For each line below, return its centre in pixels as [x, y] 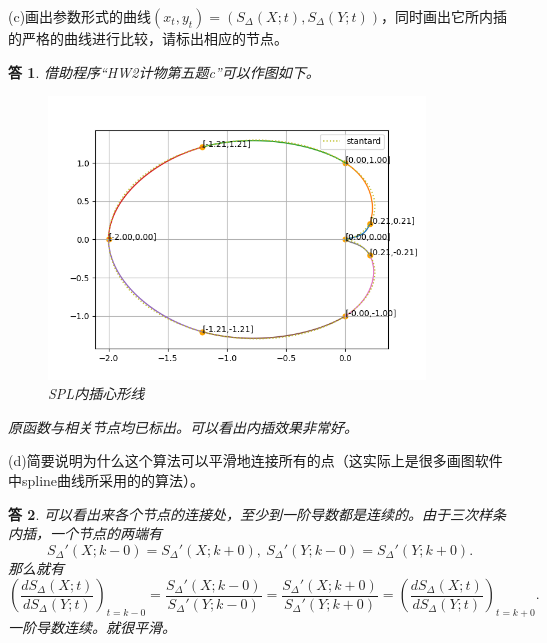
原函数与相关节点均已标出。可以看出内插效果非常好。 [183, 426]
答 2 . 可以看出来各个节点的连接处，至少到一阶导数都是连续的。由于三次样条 [257, 513]
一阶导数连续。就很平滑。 [92, 627]
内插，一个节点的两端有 [85, 533]
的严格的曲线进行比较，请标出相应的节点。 [148, 38]
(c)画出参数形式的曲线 [80, 16]
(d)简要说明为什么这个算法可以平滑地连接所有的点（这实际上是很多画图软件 [255, 460]
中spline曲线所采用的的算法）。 [106, 480]
